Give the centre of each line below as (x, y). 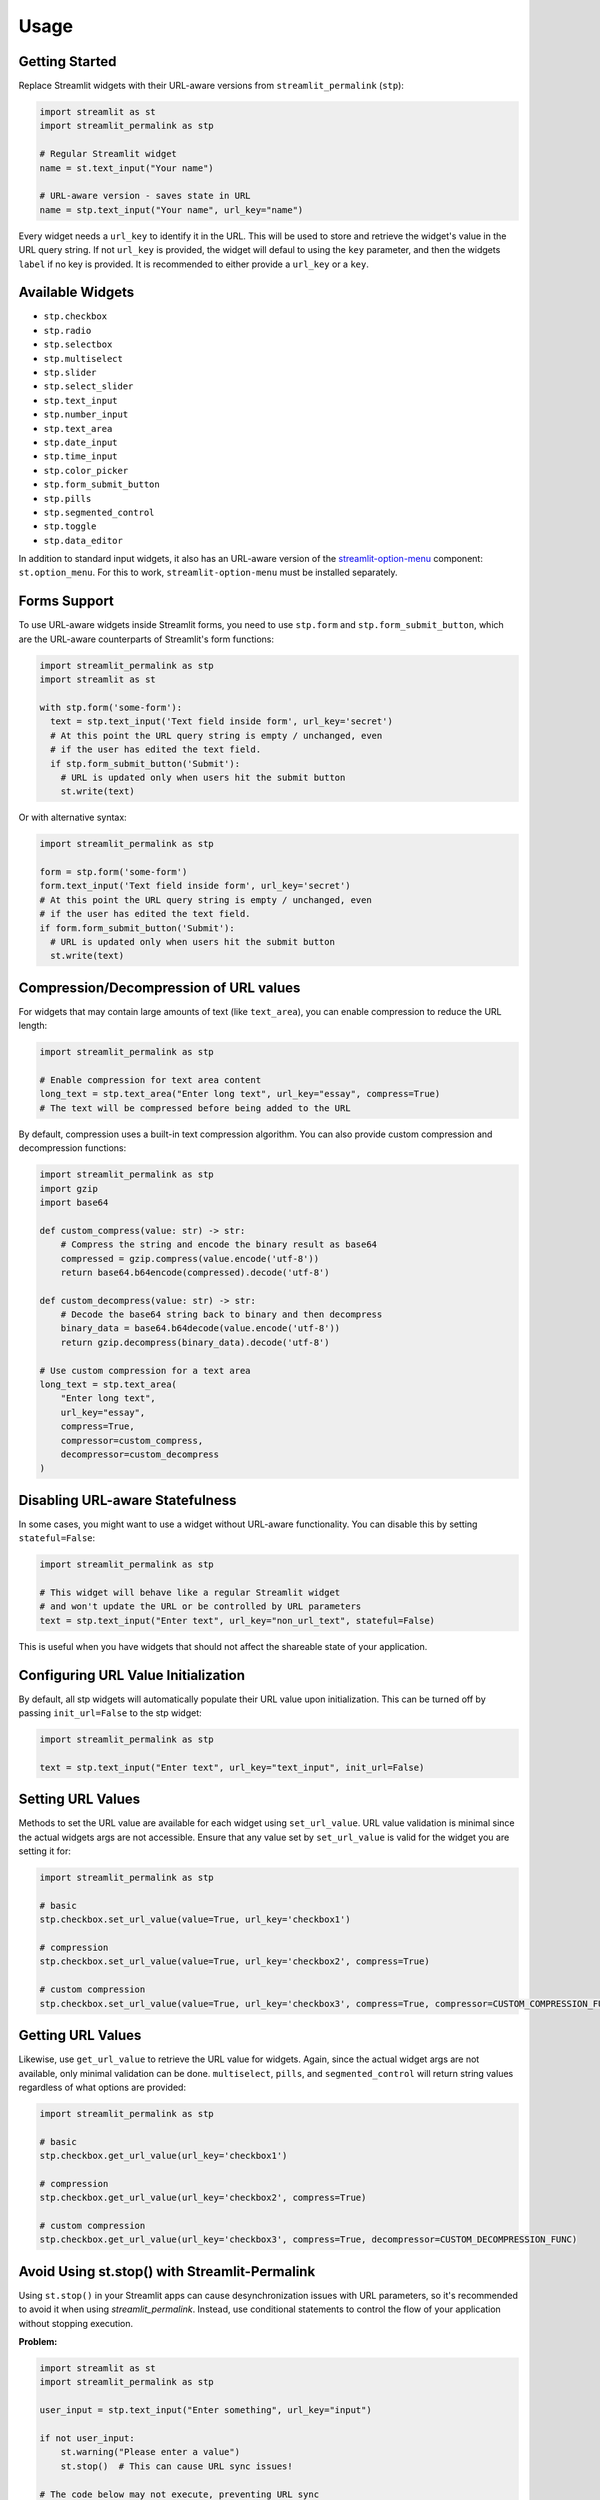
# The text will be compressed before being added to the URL (195, 1108)
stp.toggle (70, 526)
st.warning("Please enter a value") (150, 2452)
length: (33, 1026)
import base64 (74, 1202)
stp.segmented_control (99, 512)
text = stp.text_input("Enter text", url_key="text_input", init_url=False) (232, 1767)
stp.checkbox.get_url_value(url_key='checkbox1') (163, 2156)
